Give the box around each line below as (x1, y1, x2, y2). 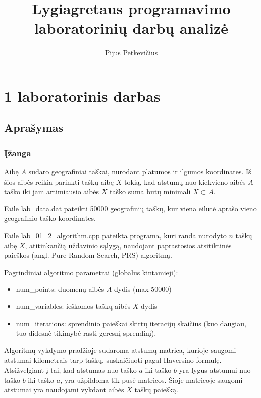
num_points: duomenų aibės (16, 284, 105, 294)
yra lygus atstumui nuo (179, 365, 251, 375)
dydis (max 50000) (114, 284, 172, 294)
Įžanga (4, 146, 31, 159)
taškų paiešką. (134, 384, 178, 395)
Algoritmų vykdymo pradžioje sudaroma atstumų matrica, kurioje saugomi (4, 344, 236, 355)
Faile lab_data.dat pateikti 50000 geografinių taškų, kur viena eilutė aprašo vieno (4, 203, 257, 213)
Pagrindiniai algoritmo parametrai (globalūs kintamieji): (4, 267, 178, 277)
